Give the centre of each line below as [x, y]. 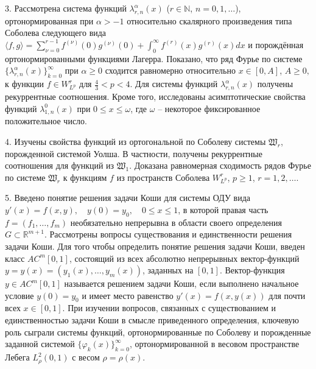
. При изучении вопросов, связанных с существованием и [169, 308]
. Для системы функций [174, 84]
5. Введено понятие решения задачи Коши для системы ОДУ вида [128, 198]
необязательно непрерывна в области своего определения [176, 222]
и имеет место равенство [128, 295]
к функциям [85, 177]
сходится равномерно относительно [170, 70]
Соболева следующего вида [56, 33]
